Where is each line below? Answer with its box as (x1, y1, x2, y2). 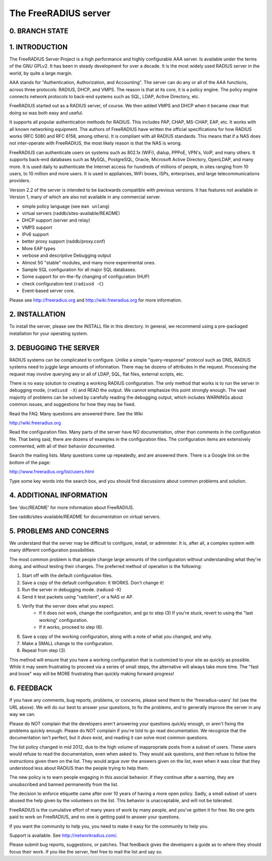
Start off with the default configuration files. (22, 572, 113, 579)
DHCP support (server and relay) (22, 217, 90, 224)
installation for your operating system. (9, 330, 88, 336)
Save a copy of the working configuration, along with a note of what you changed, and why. (22, 633, 213, 639)
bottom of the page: (9, 459, 51, 465)
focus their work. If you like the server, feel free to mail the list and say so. (9, 848, 163, 854)
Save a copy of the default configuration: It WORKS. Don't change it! (22, 580, 164, 586)
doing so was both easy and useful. (9, 110, 83, 116)
